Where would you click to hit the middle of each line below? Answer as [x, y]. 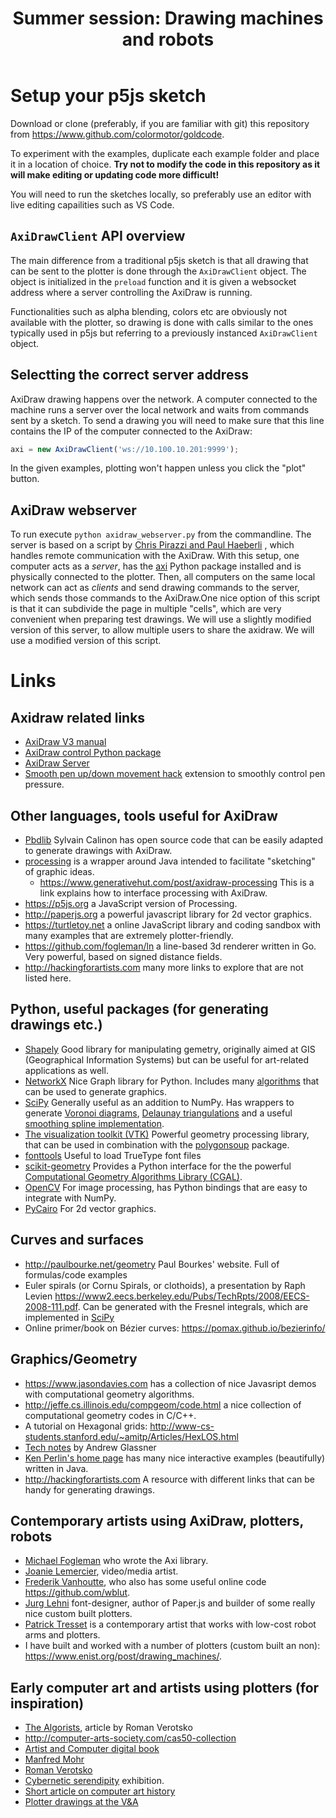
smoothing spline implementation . [94, 1123]
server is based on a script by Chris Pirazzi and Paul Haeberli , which [152, 545]
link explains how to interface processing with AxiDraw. [153, 893]
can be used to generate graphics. [96, 1091]
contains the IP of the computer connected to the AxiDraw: [131, 431]
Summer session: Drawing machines [168, 18]
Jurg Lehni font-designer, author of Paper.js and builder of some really [170, 1603]
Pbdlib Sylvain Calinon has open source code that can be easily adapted [174, 840]
